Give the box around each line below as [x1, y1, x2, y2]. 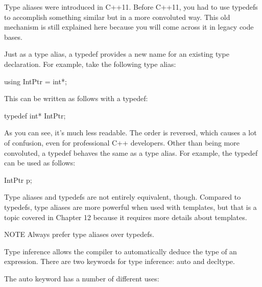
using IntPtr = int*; [4, 76, 67, 86]
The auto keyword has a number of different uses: [4, 273, 159, 283]
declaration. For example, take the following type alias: [4, 58, 176, 69]
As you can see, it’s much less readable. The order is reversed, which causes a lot [4, 127, 257, 138]
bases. [4, 31, 22, 42]
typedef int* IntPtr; [4, 110, 66, 121]
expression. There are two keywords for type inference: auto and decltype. [4, 256, 235, 267]
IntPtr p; [4, 174, 32, 185]
